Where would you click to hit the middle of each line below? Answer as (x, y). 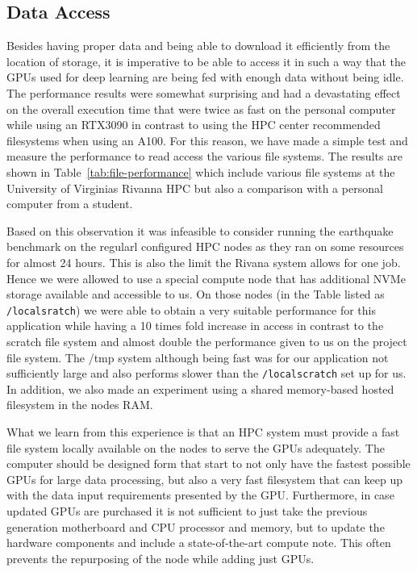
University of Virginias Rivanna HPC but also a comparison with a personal (195, 188)
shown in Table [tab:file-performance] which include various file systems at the (201, 171)
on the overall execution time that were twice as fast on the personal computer (201, 109)
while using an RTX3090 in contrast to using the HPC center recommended (194, 125)
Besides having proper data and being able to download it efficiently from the (198, 46)
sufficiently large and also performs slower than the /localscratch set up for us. (206, 373)
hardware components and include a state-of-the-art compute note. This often (199, 543)
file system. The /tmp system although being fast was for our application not (198, 357)
